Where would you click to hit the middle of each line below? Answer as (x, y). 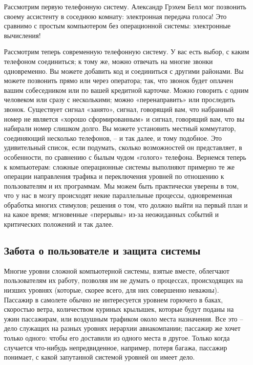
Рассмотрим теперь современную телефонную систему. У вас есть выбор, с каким (126, 52)
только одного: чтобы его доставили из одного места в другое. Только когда (117, 338)
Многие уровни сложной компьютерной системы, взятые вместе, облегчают (117, 270)
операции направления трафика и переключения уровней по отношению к (114, 176)
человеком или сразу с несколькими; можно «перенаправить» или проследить (120, 99)
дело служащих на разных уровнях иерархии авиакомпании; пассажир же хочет (122, 328)
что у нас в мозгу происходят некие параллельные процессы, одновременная (118, 195)
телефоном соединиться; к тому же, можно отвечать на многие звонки (108, 61)
